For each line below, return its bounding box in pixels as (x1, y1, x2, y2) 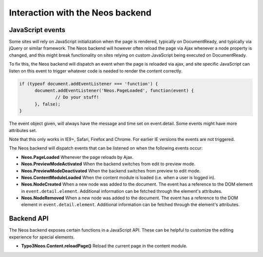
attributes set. (9, 127, 37, 133)
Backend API (9, 214, 49, 223)
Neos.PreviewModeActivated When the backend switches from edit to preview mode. (21, 161, 196, 167)
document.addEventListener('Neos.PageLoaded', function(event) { (35, 88, 194, 93)
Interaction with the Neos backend (9, 7, 152, 18)
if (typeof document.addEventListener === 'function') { (19, 81, 158, 86)
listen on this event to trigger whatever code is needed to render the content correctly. (9, 68, 183, 74)
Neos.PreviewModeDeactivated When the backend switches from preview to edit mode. (21, 168, 201, 173)
